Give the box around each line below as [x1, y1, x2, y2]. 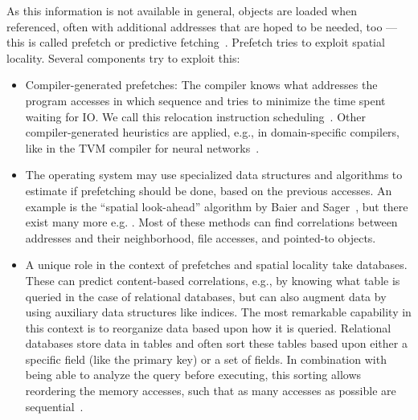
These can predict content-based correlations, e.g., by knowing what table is [25, 271, 400, 288]
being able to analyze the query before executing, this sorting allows [25, 366, 362, 383]
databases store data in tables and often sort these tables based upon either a [25, 335, 408, 352]
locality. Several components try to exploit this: [6, 49, 240, 66]
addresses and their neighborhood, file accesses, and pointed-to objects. [25, 229, 376, 246]
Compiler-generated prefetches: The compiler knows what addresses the [25, 76, 378, 93]
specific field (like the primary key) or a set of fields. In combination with [25, 350, 387, 367]
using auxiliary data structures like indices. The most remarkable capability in [25, 304, 412, 320]
